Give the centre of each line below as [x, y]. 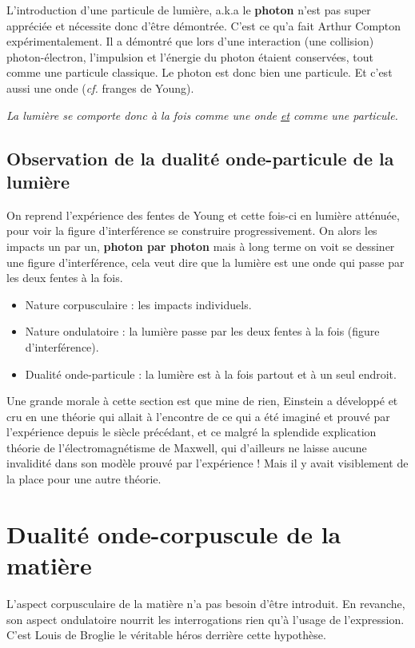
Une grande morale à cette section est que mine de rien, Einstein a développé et [202, 401]
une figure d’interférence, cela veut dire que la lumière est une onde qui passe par [206, 262]
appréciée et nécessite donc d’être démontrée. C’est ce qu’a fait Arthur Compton [204, 25]
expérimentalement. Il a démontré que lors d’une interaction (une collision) [190, 41]
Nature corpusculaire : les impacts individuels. [138, 304]
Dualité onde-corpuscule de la [174, 533]
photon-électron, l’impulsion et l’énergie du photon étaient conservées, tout [190, 56]
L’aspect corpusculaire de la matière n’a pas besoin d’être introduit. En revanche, [206, 603]
